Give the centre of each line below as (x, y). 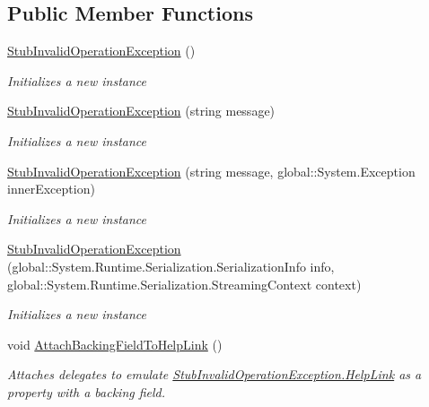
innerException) (51, 189)
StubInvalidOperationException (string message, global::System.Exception (211, 171)
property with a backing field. (87, 391)
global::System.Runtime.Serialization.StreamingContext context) (184, 284)
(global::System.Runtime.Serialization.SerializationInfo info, (171, 266)
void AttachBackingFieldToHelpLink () (115, 344)
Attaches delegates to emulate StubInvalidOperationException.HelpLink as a (214, 374)
